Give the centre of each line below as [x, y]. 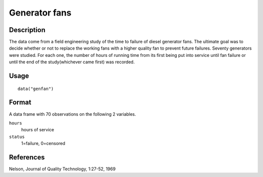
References [27, 157]
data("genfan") [36, 88]
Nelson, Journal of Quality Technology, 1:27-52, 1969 [62, 169]
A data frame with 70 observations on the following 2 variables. [73, 114]
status [17, 137]
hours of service [38, 130]
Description [27, 30]
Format [20, 102]
